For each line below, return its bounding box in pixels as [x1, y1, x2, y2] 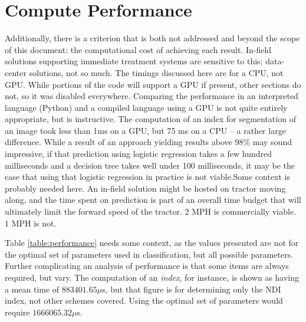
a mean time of [5, 282, 60, 295]
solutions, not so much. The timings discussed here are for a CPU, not [29, 66, 284, 78]
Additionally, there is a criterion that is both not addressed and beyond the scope [5, 32, 300, 44]
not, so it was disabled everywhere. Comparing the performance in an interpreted [5, 90, 298, 102]
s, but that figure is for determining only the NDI [102, 282, 281, 295]
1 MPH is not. [5, 216, 57, 229]
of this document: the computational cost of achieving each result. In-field [5, 43, 272, 55]
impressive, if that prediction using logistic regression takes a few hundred [5, 147, 272, 160]
